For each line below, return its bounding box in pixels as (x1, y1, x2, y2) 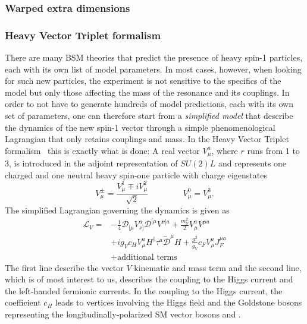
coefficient (5, 296, 41, 309)
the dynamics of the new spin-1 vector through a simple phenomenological (5, 121, 275, 133)
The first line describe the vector (5, 261, 124, 273)
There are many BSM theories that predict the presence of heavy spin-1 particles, (5, 51, 303, 64)
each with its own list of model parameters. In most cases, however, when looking (5, 62, 302, 75)
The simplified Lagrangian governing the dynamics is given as (5, 203, 230, 216)
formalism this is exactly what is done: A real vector (5, 144, 200, 156)
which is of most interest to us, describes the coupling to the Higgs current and (5, 273, 293, 285)
